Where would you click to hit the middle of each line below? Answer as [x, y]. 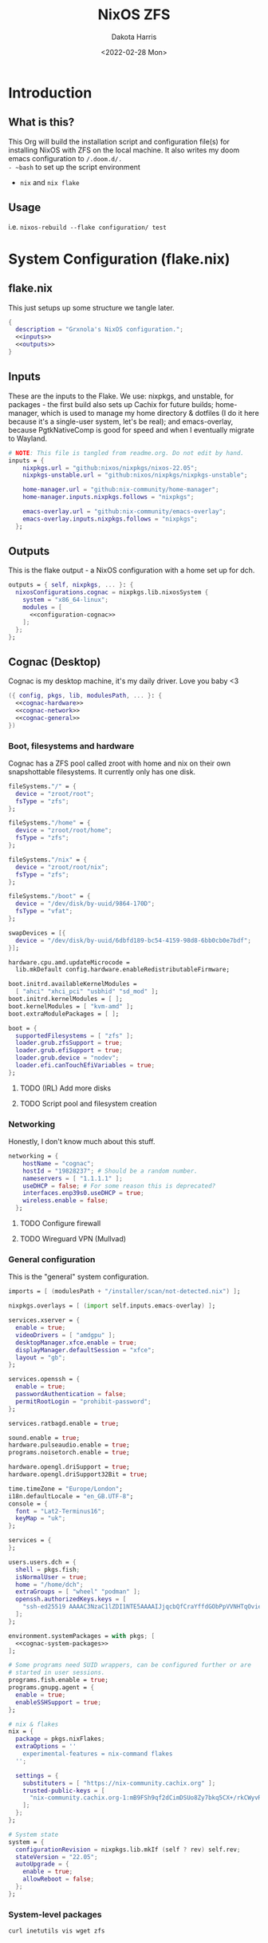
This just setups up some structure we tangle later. [91, 307]
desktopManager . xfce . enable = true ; [76, 1343]
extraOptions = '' [46, 1747]
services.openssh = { [44, 1379]
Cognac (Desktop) [55, 661]
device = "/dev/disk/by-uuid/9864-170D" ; [85, 904]
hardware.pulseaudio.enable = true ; [69, 1445]
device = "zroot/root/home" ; [64, 831]
